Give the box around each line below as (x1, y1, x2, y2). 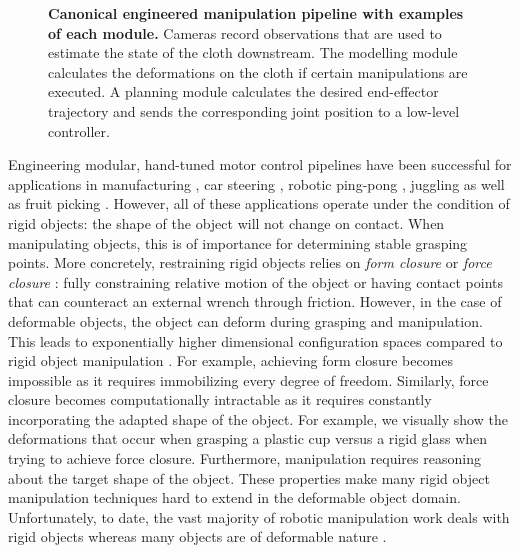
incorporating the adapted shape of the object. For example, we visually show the (8, 408, 508, 429)
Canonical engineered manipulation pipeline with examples (48, 3, 464, 23)
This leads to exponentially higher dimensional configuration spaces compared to (8, 330, 503, 351)
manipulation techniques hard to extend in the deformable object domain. (8, 487, 461, 508)
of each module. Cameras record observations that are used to (48, 22, 442, 43)
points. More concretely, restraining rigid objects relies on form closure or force (8, 252, 492, 273)
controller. (48, 120, 110, 141)
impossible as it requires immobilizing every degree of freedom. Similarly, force (8, 369, 489, 390)
